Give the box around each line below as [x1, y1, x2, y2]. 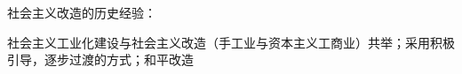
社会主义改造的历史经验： [7, 4, 156, 21]
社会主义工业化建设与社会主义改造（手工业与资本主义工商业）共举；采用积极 [7, 33, 455, 51]
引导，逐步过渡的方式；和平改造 [7, 50, 194, 69]
